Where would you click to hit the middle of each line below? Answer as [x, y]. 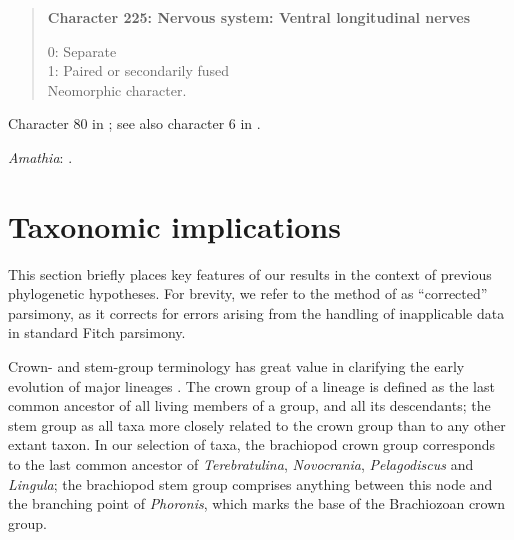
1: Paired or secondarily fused [138, 70]
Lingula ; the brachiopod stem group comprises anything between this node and [250, 483]
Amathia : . [40, 156]
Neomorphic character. [117, 89]
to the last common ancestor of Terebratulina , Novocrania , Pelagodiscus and [241, 464]
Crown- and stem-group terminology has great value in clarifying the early [236, 366]
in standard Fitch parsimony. [97, 332]
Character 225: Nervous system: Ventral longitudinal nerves [259, 17]
